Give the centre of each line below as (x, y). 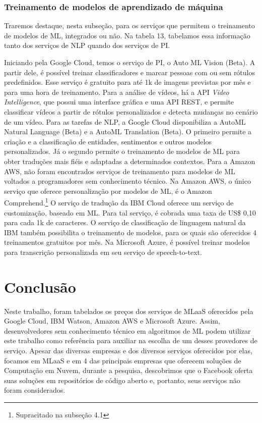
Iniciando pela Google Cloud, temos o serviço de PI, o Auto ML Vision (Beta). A (130, 62)
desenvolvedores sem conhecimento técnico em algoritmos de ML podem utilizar (127, 330)
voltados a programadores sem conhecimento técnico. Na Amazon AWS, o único (127, 181)
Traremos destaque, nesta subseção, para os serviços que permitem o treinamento (129, 25)
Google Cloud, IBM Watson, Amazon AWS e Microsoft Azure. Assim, (112, 321)
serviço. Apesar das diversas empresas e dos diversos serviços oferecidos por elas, (128, 351)
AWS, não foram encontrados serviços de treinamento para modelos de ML (120, 171)
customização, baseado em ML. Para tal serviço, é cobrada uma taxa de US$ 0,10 (130, 212)
